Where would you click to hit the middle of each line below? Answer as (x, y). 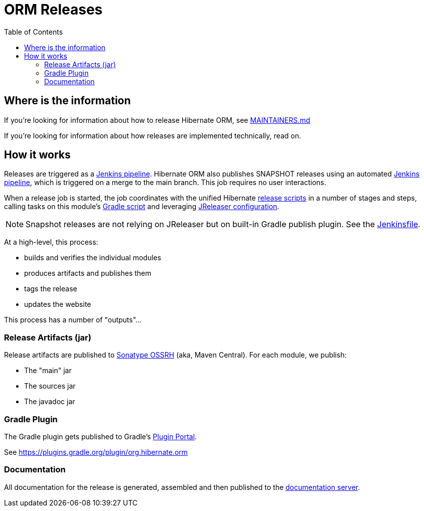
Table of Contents (34, 32)
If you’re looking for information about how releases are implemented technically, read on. (153, 135)
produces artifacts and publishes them (88, 273)
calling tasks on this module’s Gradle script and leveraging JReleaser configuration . (142, 207)
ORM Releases (53, 10)
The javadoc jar (50, 402)
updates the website (58, 304)
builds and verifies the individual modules (93, 258)
